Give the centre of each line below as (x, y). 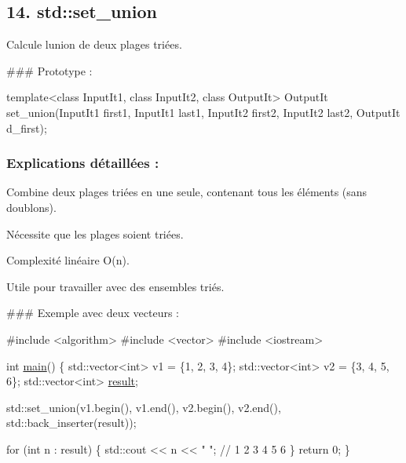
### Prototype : (49, 70)
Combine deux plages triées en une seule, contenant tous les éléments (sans (187, 192)
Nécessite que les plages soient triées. (95, 233)
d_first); (27, 128)
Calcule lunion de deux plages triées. (94, 44)
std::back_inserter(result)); (71, 423)
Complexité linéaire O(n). (68, 260)
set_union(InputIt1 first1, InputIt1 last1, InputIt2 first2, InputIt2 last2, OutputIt (203, 112)
